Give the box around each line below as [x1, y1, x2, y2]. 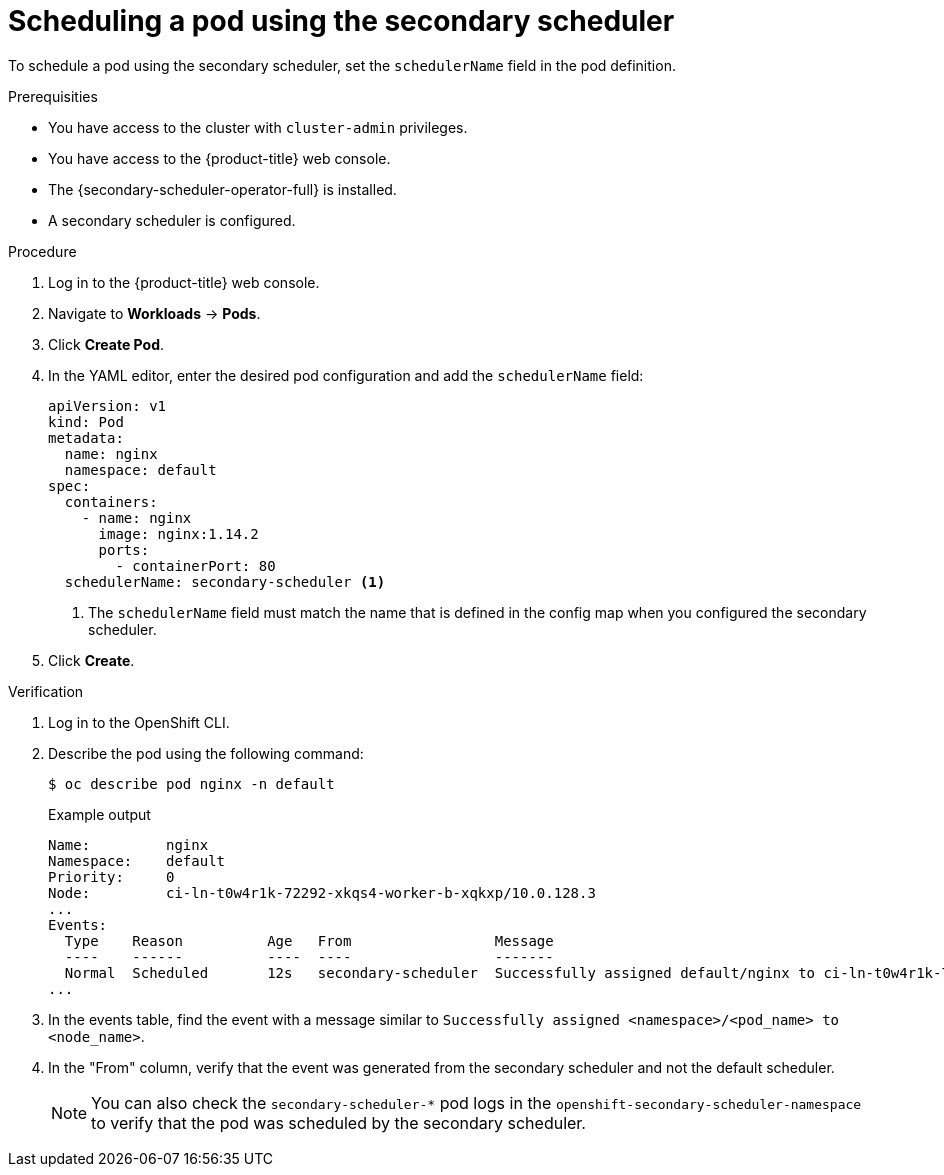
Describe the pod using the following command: [48, 744, 364, 762]
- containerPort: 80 [115, 557, 276, 574]
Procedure [8, 242, 77, 260]
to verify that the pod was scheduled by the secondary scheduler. [91, 1112, 586, 1133]
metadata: [48, 429, 124, 446]
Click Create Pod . [48, 335, 165, 353]
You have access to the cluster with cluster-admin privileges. [48, 118, 468, 136]
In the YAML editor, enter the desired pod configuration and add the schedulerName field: [48, 366, 644, 384]
